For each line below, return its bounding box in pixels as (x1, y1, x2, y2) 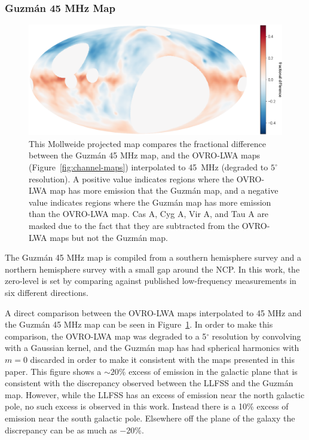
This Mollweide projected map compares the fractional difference (29, 137, 266, 149)
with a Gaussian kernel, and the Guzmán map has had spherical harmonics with (5, 341, 299, 354)
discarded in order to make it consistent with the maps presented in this (30, 353, 295, 365)
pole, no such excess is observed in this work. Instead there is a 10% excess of (5, 400, 289, 412)
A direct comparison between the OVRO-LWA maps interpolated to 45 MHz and (5, 306, 302, 319)
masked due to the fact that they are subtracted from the (29, 219, 240, 232)
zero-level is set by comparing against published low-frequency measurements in (5, 274, 296, 287)
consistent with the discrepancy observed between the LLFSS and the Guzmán (5, 377, 293, 389)
